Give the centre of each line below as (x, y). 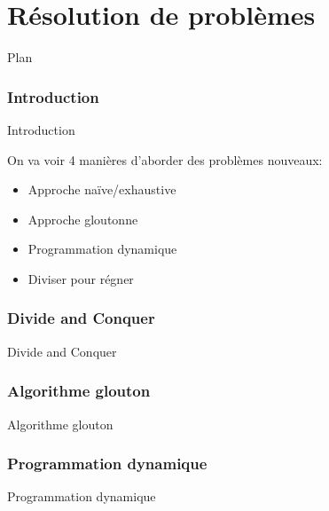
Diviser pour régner (81, 278)
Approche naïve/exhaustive (102, 189)
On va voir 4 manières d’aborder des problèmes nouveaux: (165, 159)
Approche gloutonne (83, 219)
